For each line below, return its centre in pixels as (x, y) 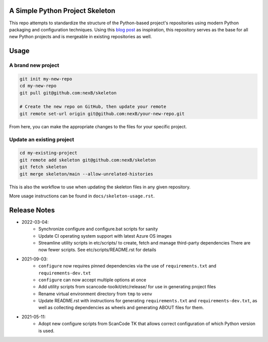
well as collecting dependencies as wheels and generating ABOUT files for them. (121, 308)
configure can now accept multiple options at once (92, 280)
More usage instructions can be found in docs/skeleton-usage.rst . (82, 196)
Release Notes (32, 210)
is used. (46, 331)
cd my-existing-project (49, 153)
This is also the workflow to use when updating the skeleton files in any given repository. (100, 187)
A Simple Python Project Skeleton (62, 11)
